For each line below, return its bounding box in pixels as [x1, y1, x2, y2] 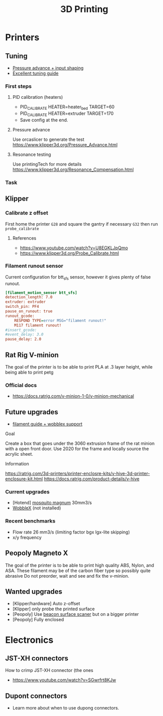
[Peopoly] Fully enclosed [12, 617, 64, 623]
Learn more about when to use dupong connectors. [12, 705, 119, 711]
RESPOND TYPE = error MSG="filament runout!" [14, 318, 107, 323]
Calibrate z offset [5, 210, 49, 217]
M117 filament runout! [14, 322, 62, 328]
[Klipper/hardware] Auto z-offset [12, 601, 80, 607]
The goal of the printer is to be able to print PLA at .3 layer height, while [5, 364, 153, 370]
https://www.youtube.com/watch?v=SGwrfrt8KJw [12, 677, 116, 683]
